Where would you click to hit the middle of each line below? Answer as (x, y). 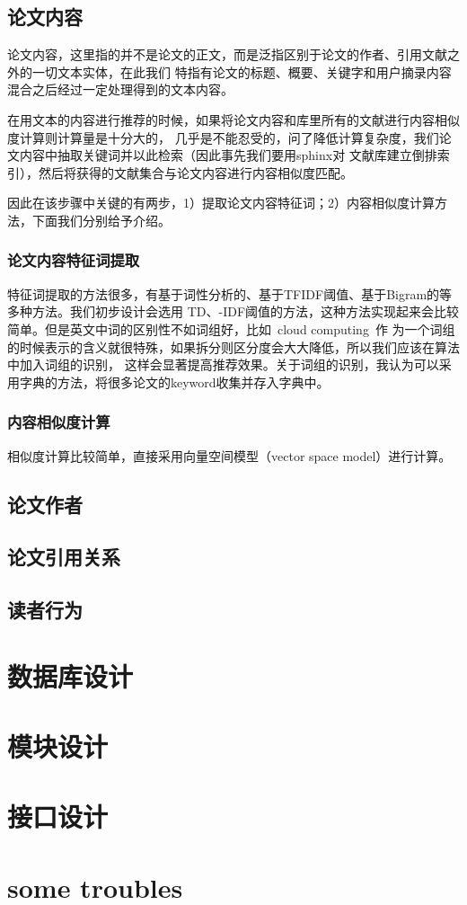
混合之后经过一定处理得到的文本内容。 (120, 89)
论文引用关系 (64, 557)
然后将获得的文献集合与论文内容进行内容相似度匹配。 (195, 172)
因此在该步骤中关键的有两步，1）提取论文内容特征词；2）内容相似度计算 (221, 203)
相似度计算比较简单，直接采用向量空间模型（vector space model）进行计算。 (229, 455)
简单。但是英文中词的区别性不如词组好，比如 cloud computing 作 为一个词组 (231, 328)
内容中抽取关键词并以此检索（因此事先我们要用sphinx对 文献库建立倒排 (228, 155)
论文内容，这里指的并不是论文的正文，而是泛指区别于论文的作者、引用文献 (227, 54)
